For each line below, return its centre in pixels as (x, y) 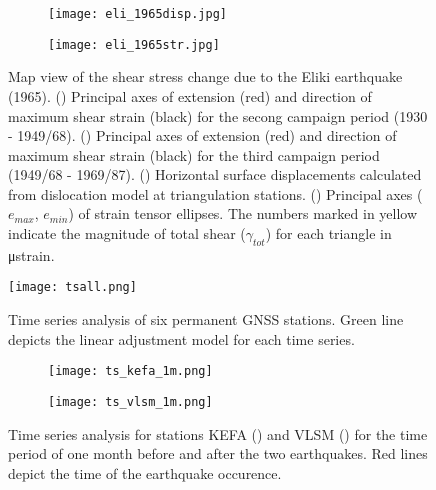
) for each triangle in (328, 233)
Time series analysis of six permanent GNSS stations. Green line (206, 319)
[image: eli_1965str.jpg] (134, 44)
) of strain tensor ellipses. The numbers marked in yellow (243, 213)
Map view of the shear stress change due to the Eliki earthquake (205, 76)
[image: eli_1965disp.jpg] (137, 14)
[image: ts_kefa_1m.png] (130, 371)
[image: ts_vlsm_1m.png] (130, 401)
